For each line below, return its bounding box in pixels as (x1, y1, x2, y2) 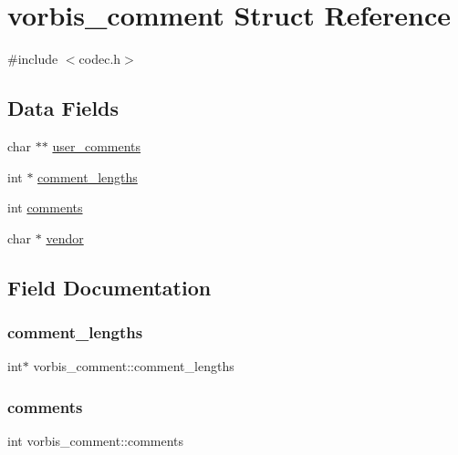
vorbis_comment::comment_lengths (33, 357, 234, 376)
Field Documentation (7, 273, 212, 301)
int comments (7, 198, 83, 217)
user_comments (52, 136, 141, 155)
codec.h (78, 49, 121, 68)
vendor (46, 228, 84, 247)
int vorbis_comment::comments (7, 431, 184, 450)
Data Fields (7, 94, 120, 122)
